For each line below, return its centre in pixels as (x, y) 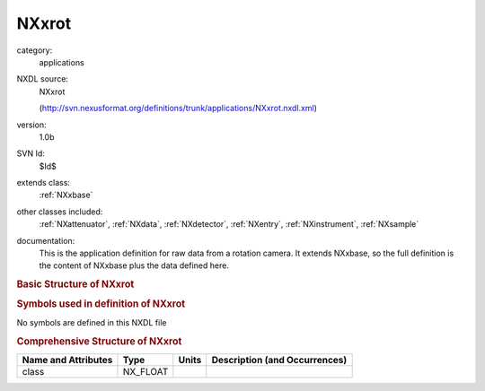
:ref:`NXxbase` (66, 195)
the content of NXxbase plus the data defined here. (134, 265)
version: (31, 125)
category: (35, 50)
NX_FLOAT (145, 371)
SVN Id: (31, 153)
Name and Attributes (67, 360)
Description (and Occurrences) (279, 360)
